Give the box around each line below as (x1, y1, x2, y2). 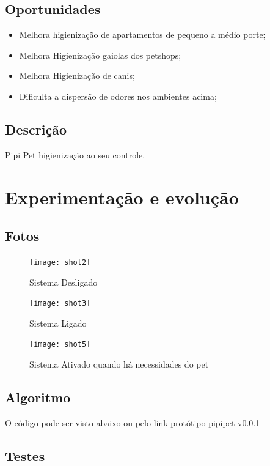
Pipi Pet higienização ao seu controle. (5, 148, 145, 161)
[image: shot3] (29, 299, 91, 308)
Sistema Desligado (29, 275, 98, 288)
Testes (5, 446, 45, 465)
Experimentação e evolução (5, 184, 239, 209)
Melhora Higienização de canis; (19, 69, 135, 82)
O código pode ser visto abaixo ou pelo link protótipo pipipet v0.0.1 (5, 416, 260, 429)
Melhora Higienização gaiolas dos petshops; (19, 48, 181, 61)
